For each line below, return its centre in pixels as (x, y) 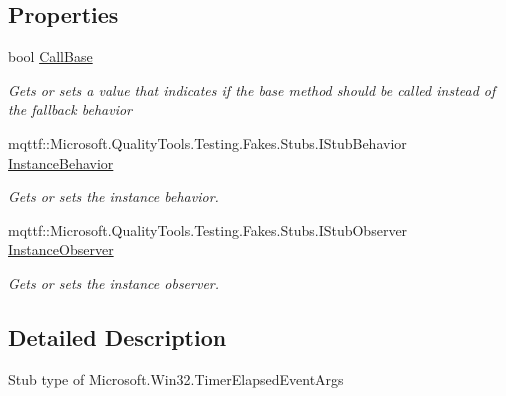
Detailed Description (117, 336)
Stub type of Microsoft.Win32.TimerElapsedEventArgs (176, 378)
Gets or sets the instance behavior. (113, 196)
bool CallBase (50, 56)
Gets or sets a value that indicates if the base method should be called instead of (252, 89)
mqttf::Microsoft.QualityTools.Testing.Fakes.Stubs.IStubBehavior (207, 142)
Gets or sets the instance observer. (114, 282)
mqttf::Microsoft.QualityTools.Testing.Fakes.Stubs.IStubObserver (208, 229)
